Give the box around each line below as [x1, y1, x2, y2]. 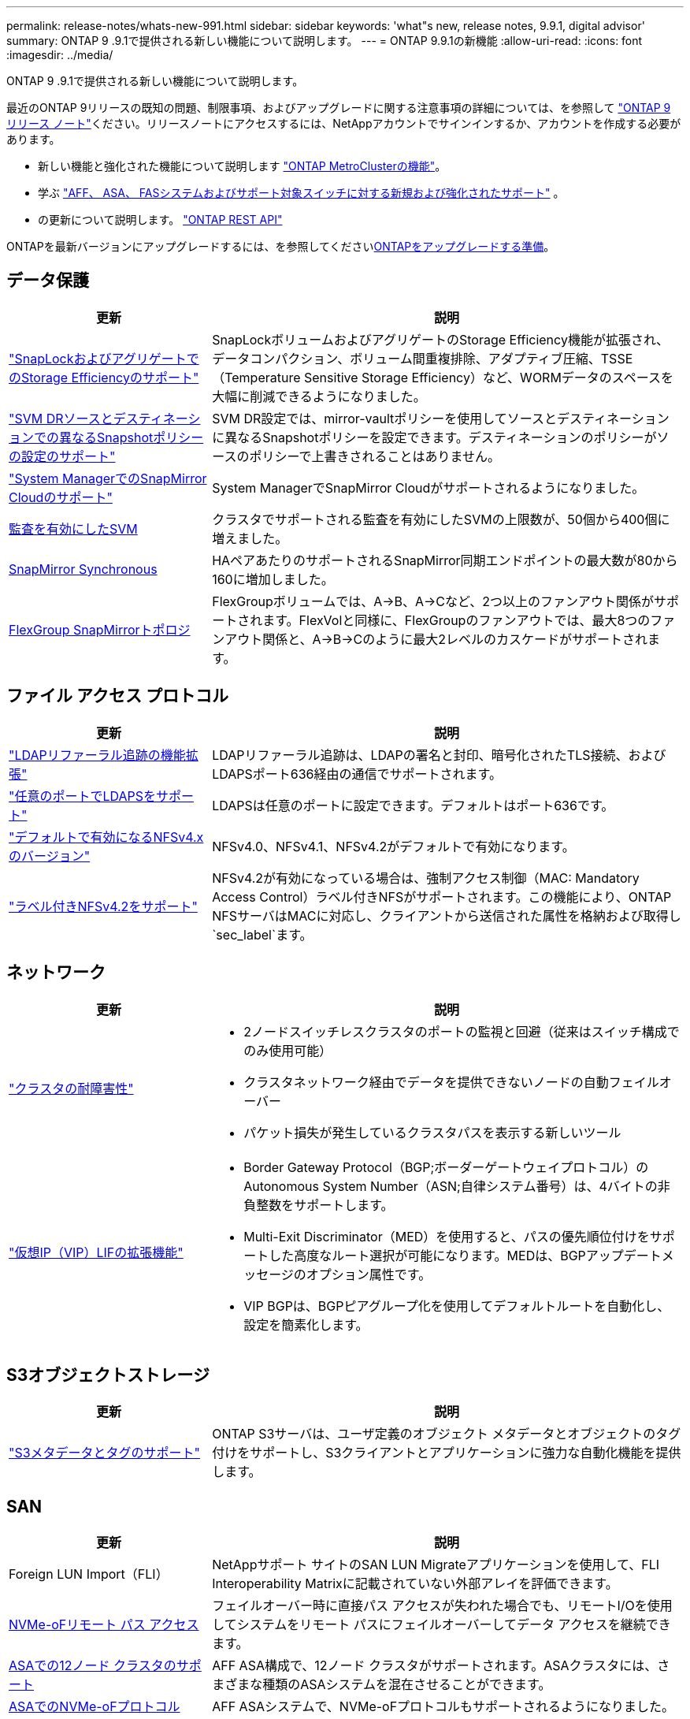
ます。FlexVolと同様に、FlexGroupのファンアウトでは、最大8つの [262, 612, 651, 628]
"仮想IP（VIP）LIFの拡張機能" [9, 1244, 184, 1260]
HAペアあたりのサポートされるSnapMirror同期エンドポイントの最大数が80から [212, 552, 678, 568]
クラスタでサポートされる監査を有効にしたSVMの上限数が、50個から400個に [212, 511, 670, 527]
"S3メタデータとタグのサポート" [9, 1445, 201, 1461]
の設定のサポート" [9, 448, 116, 464]
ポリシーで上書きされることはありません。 [249, 448, 500, 464]
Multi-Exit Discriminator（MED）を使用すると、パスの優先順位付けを [243, 1228, 650, 1245]
